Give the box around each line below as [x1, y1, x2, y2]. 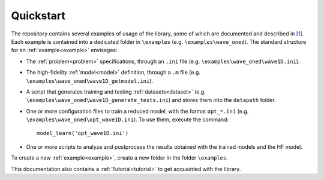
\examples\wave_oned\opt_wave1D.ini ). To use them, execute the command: [26, 116, 229, 123]
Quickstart [11, 9, 66, 22]
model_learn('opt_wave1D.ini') [37, 130, 129, 137]
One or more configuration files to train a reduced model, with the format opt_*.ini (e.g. [26, 107, 249, 115]
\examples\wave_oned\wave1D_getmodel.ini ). [26, 77, 153, 84]
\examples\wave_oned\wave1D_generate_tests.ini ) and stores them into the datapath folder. [26, 97, 276, 104]
